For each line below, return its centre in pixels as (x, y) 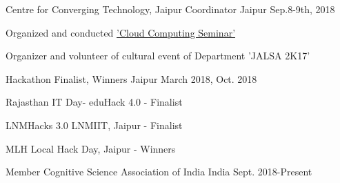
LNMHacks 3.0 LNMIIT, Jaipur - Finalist (94, 125)
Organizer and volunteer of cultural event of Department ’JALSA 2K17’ (158, 56)
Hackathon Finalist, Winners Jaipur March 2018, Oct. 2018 (131, 78)
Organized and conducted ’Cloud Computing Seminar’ (121, 32)
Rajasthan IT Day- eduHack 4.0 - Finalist (94, 102)
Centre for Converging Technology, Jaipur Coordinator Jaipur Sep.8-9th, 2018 (170, 9)
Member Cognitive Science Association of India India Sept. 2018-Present (159, 172)
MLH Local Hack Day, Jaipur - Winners (91, 148)
